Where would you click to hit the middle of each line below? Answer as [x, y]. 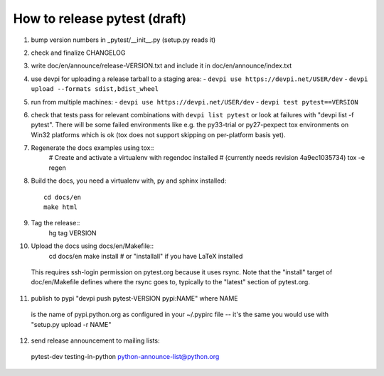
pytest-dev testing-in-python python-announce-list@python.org [125, 357]
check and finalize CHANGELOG [78, 53]
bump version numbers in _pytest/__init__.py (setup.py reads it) [123, 40]
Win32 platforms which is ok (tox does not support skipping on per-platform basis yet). [158, 134]
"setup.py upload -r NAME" [71, 324]
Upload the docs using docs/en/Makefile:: [92, 246]
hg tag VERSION [73, 233]
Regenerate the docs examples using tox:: [92, 148]
